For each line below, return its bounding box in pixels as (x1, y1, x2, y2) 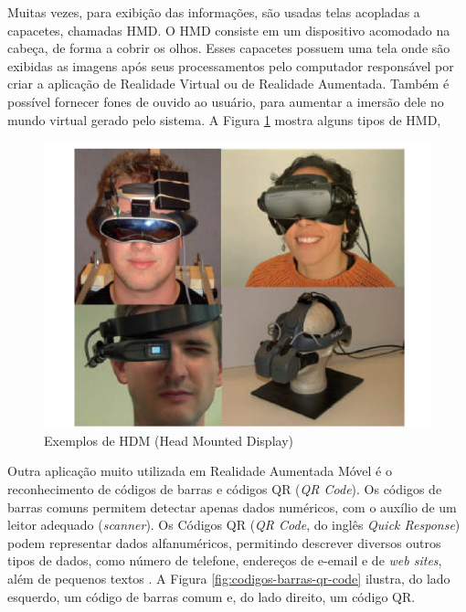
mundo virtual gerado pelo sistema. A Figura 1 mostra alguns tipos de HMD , (7, 110, 441, 129)
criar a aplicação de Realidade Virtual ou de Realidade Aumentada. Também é (7, 74, 450, 93)
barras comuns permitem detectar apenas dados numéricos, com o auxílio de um (7, 497, 457, 516)
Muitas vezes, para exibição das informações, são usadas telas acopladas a (7, 3, 420, 21)
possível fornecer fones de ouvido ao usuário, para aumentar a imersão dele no (7, 91, 444, 111)
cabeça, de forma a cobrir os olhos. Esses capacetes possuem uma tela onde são (7, 38, 450, 58)
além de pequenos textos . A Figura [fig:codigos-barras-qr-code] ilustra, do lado (7, 569, 450, 588)
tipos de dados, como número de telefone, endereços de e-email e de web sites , (7, 551, 442, 570)
